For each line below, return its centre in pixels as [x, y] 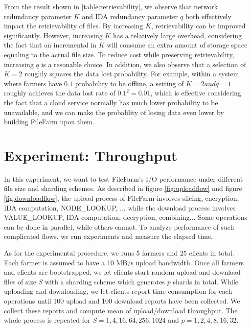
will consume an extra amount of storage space [177, 45]
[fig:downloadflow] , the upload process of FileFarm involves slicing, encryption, [122, 198]
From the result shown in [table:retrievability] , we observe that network [111, 6]
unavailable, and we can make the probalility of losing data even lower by [114, 112]
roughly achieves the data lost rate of [60, 93]
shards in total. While [206, 281]
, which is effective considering [196, 93]
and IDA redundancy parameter [130, 16]
